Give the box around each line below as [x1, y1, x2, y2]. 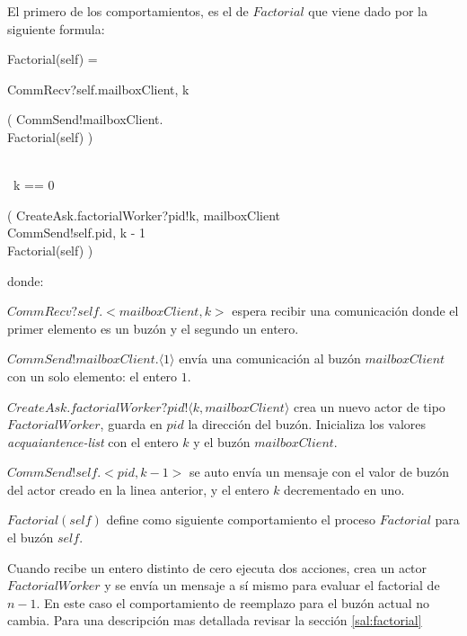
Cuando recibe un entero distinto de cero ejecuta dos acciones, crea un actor [7, 558, 427, 577]
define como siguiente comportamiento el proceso [106, 510, 376, 529]
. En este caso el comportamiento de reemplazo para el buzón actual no [36, 593, 430, 612]
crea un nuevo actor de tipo [294, 397, 445, 416]
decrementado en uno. [284, 479, 405, 498]
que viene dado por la [308, 2, 427, 20]
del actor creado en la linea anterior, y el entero [7, 479, 269, 498]
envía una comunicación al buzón [179, 349, 361, 368]
